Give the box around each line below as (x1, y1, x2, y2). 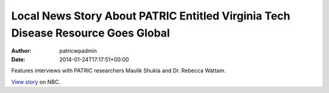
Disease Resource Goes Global (11, 26, 170, 40)
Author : (11, 47, 32, 55)
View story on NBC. (11, 78, 61, 85)
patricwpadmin (59, 47, 97, 55)
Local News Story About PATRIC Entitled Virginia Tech (11, 9, 291, 22)
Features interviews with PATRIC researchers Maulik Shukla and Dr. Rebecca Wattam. (11, 67, 226, 74)
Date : (11, 55, 26, 63)
